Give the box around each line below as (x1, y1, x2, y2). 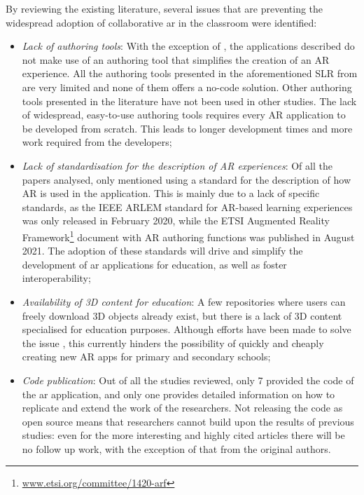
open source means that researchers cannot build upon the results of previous (22, 414, 354, 428)
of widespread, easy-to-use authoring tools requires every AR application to (22, 107, 346, 122)
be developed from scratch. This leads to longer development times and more (22, 121, 353, 135)
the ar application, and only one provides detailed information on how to (22, 386, 335, 401)
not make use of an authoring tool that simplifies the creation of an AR (22, 52, 330, 67)
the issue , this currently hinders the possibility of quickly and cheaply (22, 335, 324, 350)
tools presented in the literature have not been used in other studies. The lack (22, 93, 357, 108)
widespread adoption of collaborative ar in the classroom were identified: (6, 15, 317, 29)
